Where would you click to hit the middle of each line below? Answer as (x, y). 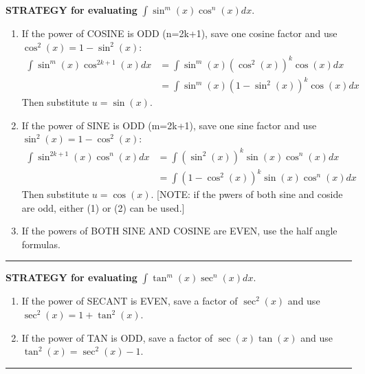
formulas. (41, 244)
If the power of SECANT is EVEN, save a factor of (130, 301)
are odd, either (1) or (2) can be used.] (103, 207)
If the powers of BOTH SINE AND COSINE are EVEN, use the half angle (179, 231)
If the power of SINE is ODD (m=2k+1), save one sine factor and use (169, 125)
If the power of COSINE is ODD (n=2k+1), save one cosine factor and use (179, 33)
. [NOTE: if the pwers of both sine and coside (247, 194)
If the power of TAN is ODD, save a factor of (117, 337)
